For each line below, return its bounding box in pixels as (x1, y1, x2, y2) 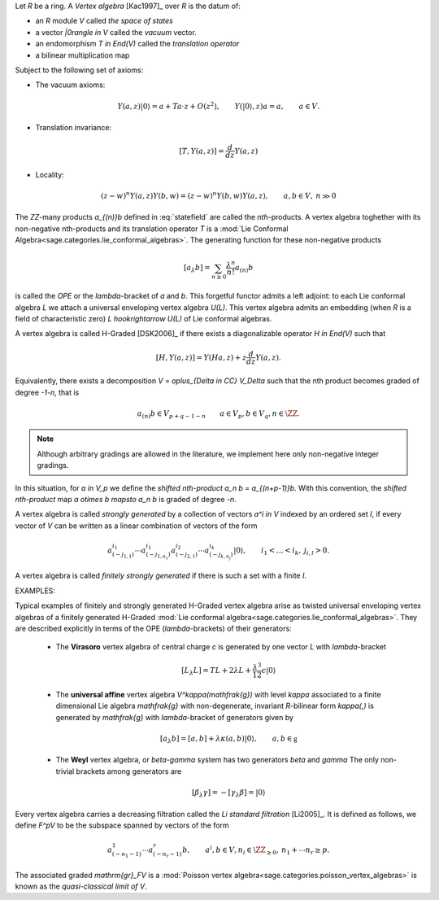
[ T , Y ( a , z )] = (179, 146, 225, 155)
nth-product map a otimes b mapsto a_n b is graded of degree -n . (15, 495, 237, 505)
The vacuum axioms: (35, 80, 106, 90)
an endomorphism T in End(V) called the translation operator (35, 39, 240, 49)
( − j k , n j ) (209, 550, 233, 561)
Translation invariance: (35, 122, 112, 132)
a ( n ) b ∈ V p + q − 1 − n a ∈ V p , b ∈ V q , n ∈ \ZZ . (137, 408, 300, 420)
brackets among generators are (76, 766, 182, 776)
